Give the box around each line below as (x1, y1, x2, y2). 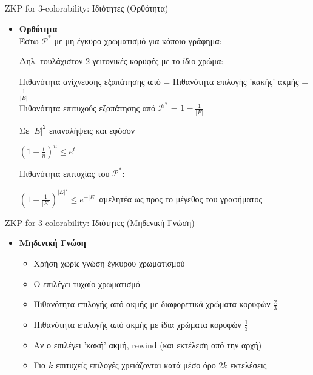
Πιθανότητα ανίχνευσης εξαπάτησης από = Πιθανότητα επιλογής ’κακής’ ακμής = (19, 75, 309, 87)
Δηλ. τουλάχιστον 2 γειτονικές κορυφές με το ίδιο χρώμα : (19, 55, 224, 67)
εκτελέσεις (230, 359, 267, 371)
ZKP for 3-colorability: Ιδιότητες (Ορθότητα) (5, 2, 169, 14)
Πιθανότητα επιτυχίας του (19, 167, 110, 179)
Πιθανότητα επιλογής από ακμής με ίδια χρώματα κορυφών (33, 317, 241, 330)
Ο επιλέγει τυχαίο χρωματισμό (33, 277, 140, 290)
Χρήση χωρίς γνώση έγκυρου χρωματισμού (33, 256, 185, 269)
